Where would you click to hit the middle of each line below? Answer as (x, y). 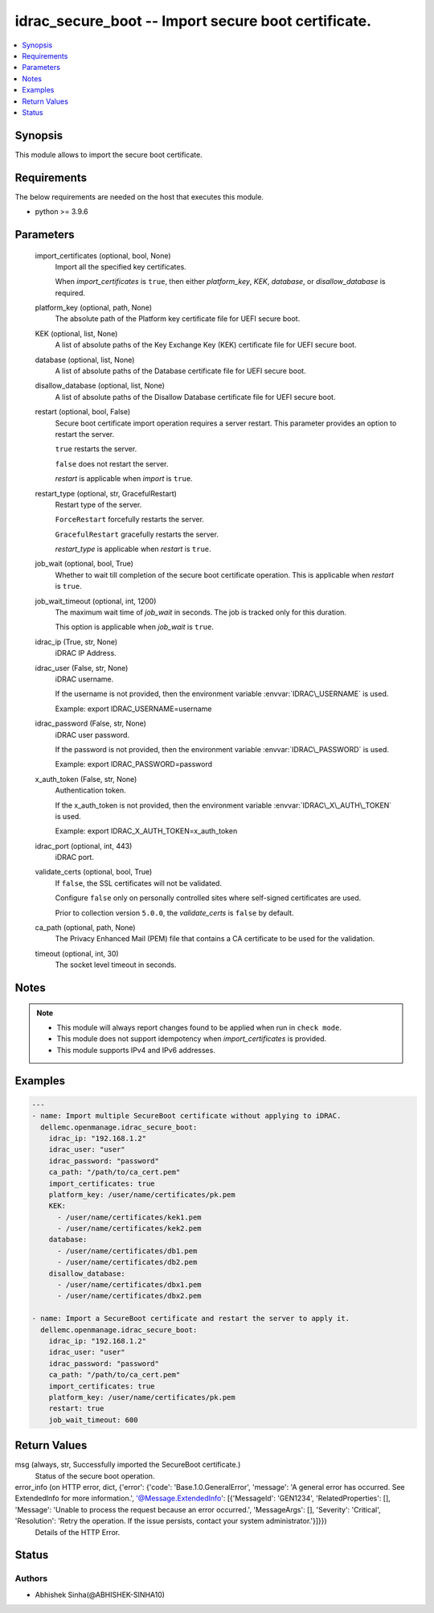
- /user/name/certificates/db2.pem (127, 1262)
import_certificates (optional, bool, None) (103, 255)
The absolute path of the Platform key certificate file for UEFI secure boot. (178, 319)
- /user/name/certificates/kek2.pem (129, 1228)
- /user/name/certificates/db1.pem (127, 1251)
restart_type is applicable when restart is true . (133, 549)
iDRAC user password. (92, 734)
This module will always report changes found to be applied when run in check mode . (199, 1027)
